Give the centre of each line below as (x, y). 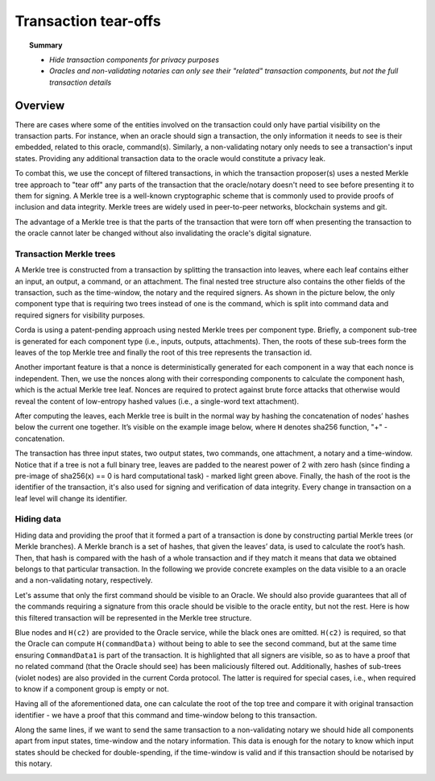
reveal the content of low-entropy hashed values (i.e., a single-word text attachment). (157, 401)
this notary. (33, 764)
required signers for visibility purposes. (80, 315)
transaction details (81, 82)
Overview (40, 105)
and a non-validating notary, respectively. (84, 580)
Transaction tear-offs (88, 21)
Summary (46, 45)
